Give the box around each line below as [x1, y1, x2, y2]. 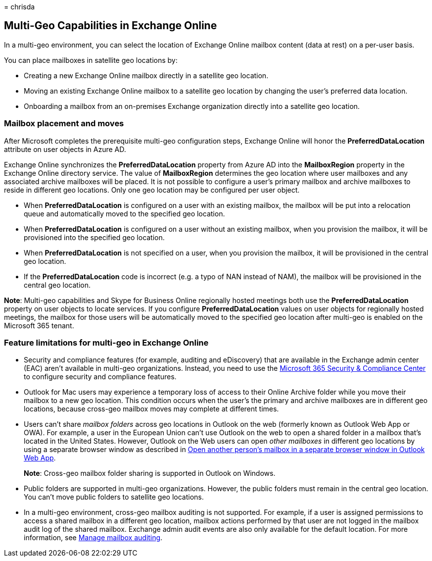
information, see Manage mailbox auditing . [24, 533, 163, 542]
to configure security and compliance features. [24, 372, 177, 381]
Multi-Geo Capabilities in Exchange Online [4, 19, 217, 32]
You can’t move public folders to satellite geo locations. [24, 493, 204, 502]
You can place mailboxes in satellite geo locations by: [4, 55, 178, 64]
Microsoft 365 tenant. [4, 321, 74, 330]
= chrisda [4, 2, 35, 11]
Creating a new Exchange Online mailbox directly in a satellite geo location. [24, 71, 269, 80]
